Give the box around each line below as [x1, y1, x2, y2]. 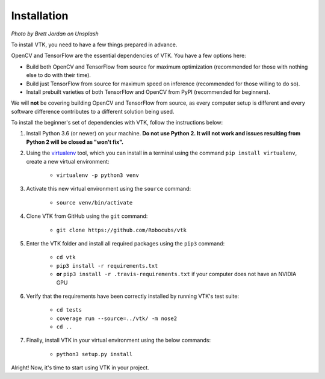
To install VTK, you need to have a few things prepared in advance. [11, 41, 178, 48]
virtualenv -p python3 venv [56, 172, 140, 179]
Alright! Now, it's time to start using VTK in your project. [11, 364, 149, 371]
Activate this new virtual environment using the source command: [26, 185, 191, 193]
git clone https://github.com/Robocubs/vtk [56, 226, 187, 233]
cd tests [56, 307, 82, 313]
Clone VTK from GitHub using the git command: [26, 212, 148, 220]
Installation [11, 9, 69, 22]
